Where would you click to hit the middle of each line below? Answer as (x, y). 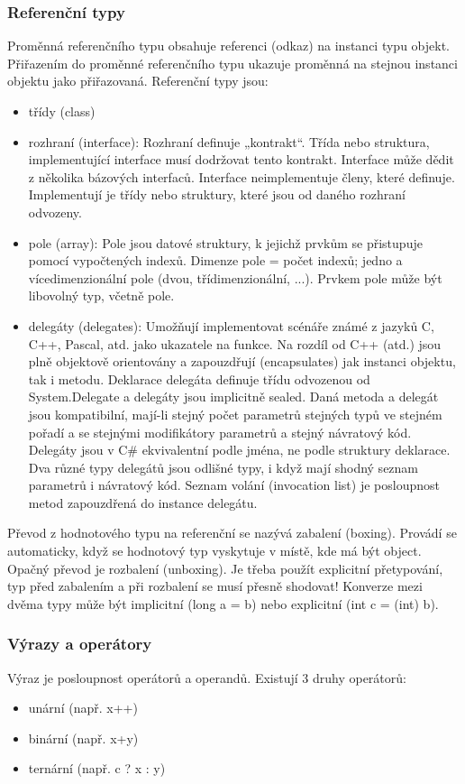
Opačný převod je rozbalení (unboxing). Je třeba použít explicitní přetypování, (225, 568)
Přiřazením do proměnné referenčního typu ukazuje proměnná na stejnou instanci (232, 63)
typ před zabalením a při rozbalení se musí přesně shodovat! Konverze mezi (215, 586)
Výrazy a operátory (80, 644)
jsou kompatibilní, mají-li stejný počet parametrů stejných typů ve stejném (235, 414)
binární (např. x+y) (83, 738)
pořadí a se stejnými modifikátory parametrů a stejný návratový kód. (220, 432)
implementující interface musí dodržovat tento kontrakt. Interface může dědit (241, 159)
